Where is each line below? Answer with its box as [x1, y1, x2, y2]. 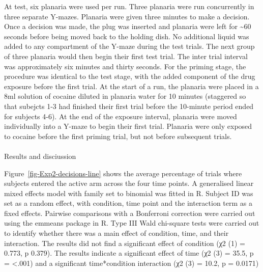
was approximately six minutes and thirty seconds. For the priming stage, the [4, 61, 246, 71]
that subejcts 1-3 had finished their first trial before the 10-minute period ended [4, 100, 254, 111]
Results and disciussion [4, 150, 76, 161]
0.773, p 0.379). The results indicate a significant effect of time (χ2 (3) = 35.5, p [4, 248, 254, 258]
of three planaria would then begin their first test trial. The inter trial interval [4, 50, 248, 61]
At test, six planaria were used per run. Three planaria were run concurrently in [4, 1, 254, 11]
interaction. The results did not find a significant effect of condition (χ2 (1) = [4, 237, 245, 248]
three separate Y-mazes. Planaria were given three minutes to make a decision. [4, 11, 250, 21]
